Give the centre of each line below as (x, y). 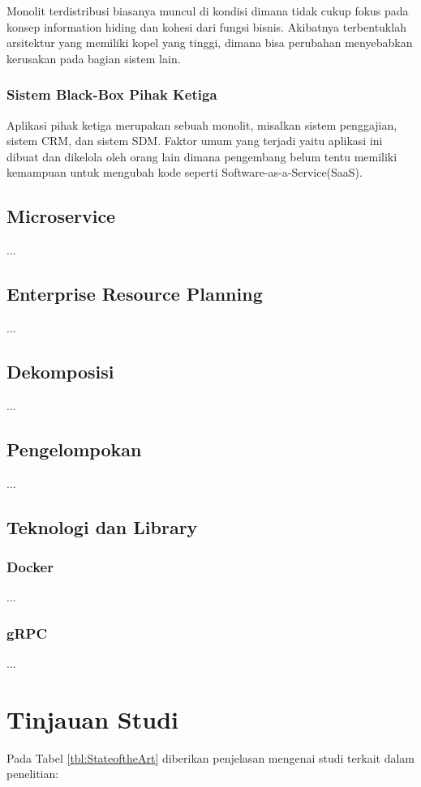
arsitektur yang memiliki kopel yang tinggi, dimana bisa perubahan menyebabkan (210, 43)
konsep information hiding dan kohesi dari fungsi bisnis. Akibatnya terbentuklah (206, 26)
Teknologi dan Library (102, 526)
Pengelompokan (74, 449)
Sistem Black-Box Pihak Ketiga (112, 94)
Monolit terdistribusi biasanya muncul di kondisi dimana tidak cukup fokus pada (208, 11)
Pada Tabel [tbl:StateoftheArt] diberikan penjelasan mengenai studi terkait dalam (211, 757)
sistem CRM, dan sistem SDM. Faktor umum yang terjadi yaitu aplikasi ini (195, 141)
